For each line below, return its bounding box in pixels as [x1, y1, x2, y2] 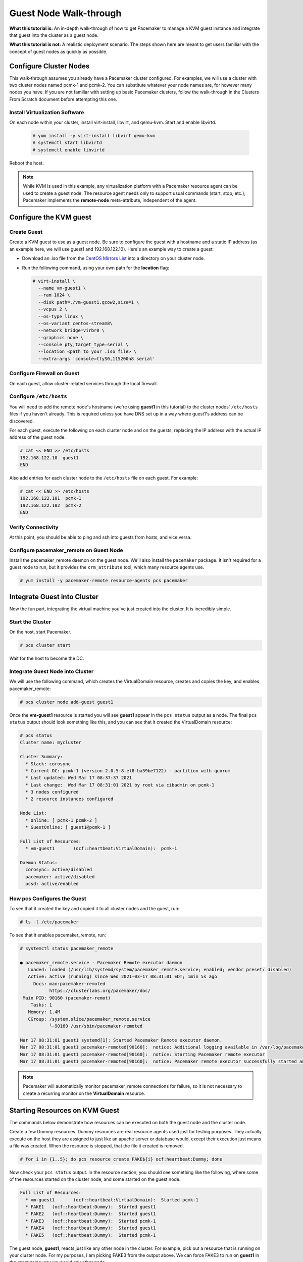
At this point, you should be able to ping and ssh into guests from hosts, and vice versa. [9, 534, 192, 540]
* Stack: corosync [25, 761, 71, 767]
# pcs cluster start [20, 643, 71, 648]
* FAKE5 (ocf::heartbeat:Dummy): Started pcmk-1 [25, 1232, 156, 1238]
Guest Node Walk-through [9, 8, 122, 19]
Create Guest [9, 229, 43, 236]
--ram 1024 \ [38, 292, 70, 298]
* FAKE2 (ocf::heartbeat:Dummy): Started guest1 [25, 1211, 156, 1217]
